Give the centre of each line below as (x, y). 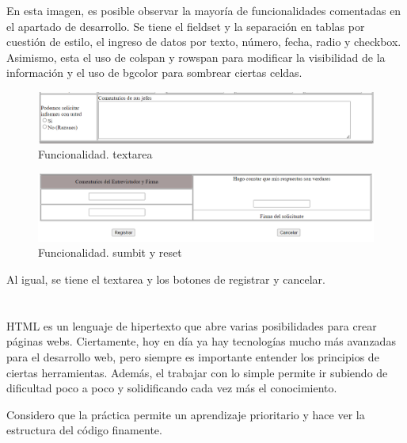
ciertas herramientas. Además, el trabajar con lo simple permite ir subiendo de (197, 372)
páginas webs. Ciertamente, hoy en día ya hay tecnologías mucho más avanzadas (201, 341)
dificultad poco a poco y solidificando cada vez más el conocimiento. (172, 388)
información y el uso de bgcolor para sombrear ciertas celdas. (154, 73)
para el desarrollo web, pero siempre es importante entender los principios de (193, 357)
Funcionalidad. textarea (95, 154)
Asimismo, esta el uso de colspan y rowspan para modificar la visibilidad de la (196, 57)
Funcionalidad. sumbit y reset (110, 252)
